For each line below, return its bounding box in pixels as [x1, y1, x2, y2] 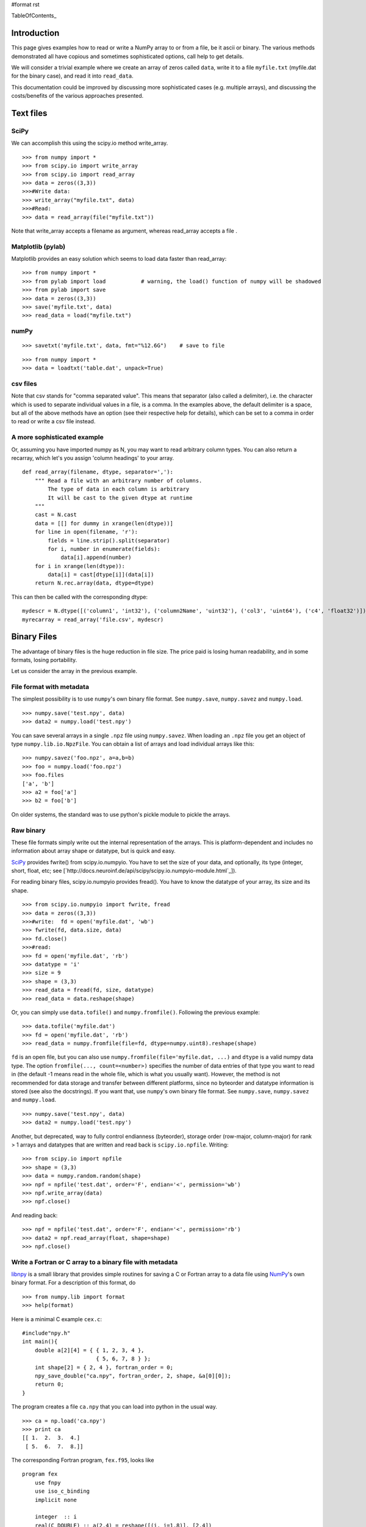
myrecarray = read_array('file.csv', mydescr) [22, 616, 164, 623]
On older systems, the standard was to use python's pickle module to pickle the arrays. [11, 811, 231, 818]
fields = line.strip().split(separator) [48, 537, 170, 544]
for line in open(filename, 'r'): [34, 528, 138, 536]
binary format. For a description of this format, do [11, 1279, 136, 1286]
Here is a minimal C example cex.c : [11, 1315, 102, 1322]
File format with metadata [11, 683, 90, 691]
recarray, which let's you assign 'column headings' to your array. [11, 454, 174, 461]
